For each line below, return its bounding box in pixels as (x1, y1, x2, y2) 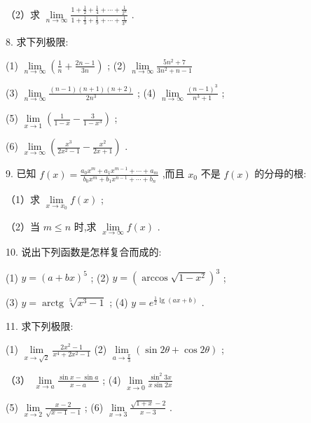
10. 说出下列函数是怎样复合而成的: (6, 244, 162, 258)
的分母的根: (254, 166, 307, 181)
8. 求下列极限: (6, 34, 69, 49)
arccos (141, 273, 168, 283)
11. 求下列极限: (6, 318, 74, 333)
